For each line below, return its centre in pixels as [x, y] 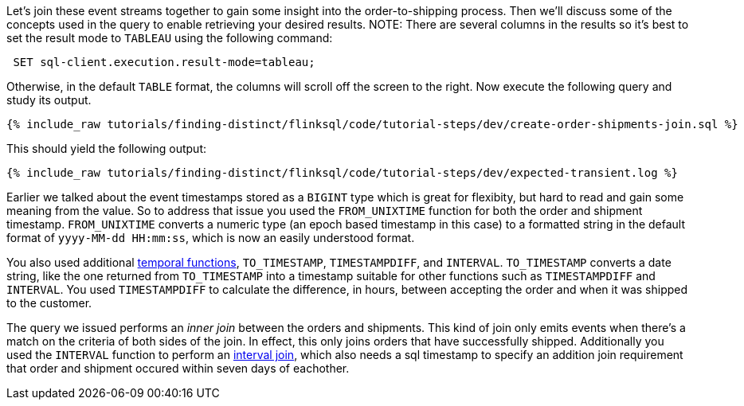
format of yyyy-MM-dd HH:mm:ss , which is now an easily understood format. [211, 238]
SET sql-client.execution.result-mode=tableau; [164, 62]
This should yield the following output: [107, 148]
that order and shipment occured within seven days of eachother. [178, 368]
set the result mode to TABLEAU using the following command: [170, 38]
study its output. [49, 100]
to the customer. [49, 303]
